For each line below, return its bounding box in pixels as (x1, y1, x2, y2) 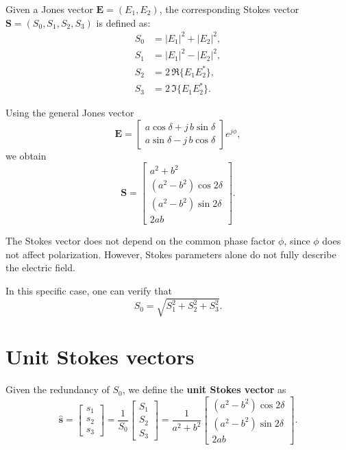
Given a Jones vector (5, 2, 93, 16)
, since (284, 234, 310, 248)
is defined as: (96, 15, 151, 29)
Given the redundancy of (5, 382, 110, 397)
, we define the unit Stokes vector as (122, 382, 286, 397)
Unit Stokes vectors (5, 342, 195, 371)
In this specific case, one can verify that (5, 283, 172, 297)
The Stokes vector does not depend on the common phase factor (5, 234, 275, 248)
